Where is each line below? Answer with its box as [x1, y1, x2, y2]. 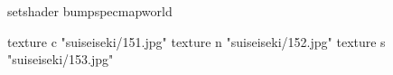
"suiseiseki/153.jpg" [7, 50, 114, 69]
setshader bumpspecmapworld [7, 2, 173, 20]
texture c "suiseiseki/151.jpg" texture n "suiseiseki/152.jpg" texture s [7, 32, 386, 51]
